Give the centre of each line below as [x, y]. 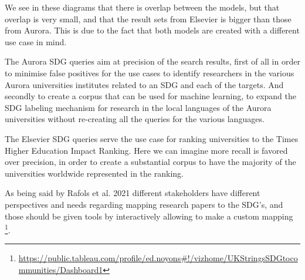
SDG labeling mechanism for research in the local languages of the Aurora [138, 107]
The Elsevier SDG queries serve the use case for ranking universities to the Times [152, 138]
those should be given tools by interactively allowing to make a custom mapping [149, 216]
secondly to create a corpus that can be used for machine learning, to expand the [150, 96]
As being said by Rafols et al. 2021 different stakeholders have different [133, 193]
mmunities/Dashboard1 [61, 269]
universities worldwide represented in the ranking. [94, 173]
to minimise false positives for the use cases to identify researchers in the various [150, 72]
